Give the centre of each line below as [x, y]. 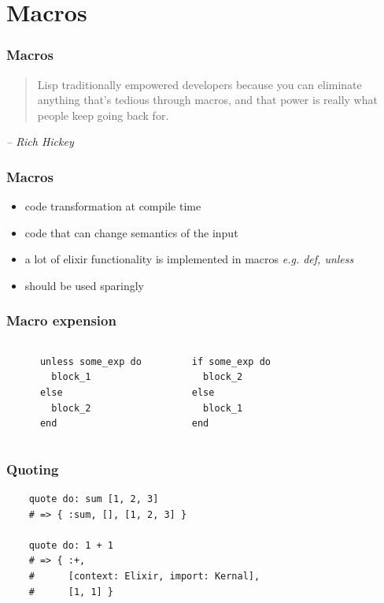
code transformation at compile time [113, 206]
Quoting [33, 469]
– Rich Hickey [40, 141]
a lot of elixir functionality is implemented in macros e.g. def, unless [189, 259]
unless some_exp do [90, 361]
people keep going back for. [103, 115]
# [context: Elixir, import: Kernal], [144, 576]
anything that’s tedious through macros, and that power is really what [207, 100]
